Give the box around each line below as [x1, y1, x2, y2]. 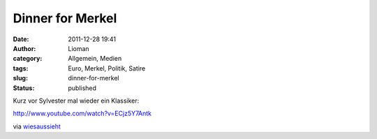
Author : [13, 44, 36, 52]
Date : [13, 35, 29, 43]
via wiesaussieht [13, 122, 61, 131]
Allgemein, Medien [68, 54, 122, 63]
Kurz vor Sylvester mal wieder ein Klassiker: [13, 96, 140, 105]
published [68, 84, 97, 92]
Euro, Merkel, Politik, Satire [68, 64, 146, 73]
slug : [13, 74, 28, 82]
